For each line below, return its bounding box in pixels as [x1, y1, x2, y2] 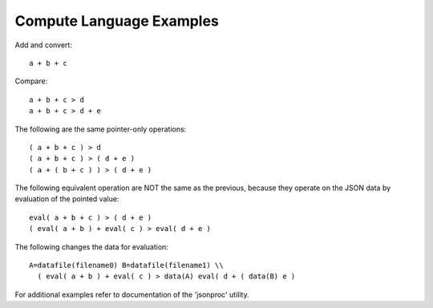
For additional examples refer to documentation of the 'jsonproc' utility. [14, 290, 249, 299]
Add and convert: [14, 40, 72, 50]
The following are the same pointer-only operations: [14, 124, 187, 134]
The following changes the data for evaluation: [14, 241, 168, 252]
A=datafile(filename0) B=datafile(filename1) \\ [29, 261, 224, 270]
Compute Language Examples [14, 12, 220, 30]
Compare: [14, 76, 48, 86]
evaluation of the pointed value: [14, 194, 119, 204]
